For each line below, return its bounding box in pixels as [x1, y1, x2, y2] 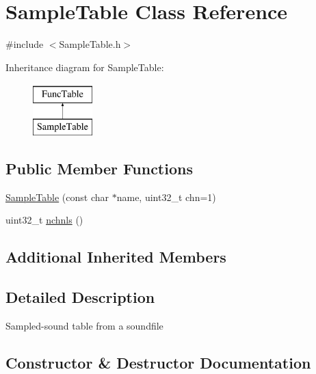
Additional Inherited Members [5, 246, 226, 267]
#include [5, 37, 44, 51]
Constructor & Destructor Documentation [5, 351, 311, 373]
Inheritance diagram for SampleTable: [5, 59, 164, 74]
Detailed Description [5, 286, 155, 308]
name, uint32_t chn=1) [116, 189, 216, 204]
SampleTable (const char [5, 189, 109, 204]
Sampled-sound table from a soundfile [5, 318, 163, 332]
